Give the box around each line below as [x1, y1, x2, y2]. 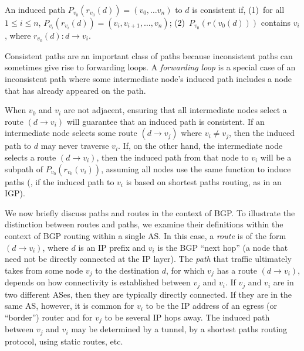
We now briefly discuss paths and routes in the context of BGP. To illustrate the [5, 206, 295, 219]
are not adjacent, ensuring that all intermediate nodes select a [63, 104, 287, 116]
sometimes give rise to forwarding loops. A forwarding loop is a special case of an [5, 61, 296, 73]
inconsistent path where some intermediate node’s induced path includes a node [5, 73, 292, 85]
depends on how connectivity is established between [5, 276, 191, 288]
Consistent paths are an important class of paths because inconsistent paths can [5, 49, 293, 62]
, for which [166, 264, 205, 276]
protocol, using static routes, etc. [5, 335, 123, 347]
